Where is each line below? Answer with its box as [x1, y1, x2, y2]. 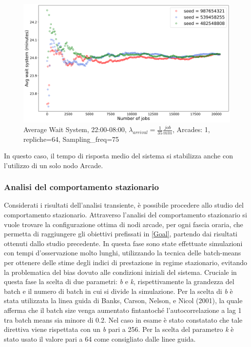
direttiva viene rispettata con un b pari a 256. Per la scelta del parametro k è [4, 324, 234, 334]
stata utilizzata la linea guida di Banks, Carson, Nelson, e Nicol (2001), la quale [4, 295, 243, 306]
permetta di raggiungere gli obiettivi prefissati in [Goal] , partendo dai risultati [4, 229, 237, 239]
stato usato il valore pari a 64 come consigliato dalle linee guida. [4, 333, 196, 344]
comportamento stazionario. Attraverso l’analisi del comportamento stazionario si [4, 209, 247, 219]
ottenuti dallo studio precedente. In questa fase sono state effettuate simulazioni [4, 238, 243, 248]
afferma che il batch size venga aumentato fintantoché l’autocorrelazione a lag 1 [4, 305, 242, 315]
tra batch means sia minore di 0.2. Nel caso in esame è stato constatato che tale [4, 314, 243, 325]
